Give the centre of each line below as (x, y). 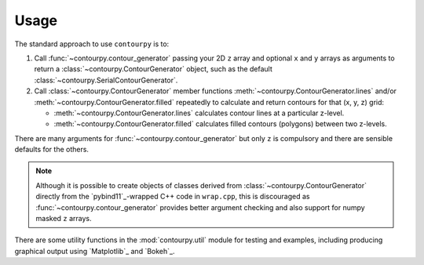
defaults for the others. (52, 150)
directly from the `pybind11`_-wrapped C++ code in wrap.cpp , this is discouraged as (173, 197)
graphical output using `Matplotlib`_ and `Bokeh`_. (95, 251)
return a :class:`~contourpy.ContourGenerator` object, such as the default (153, 69)
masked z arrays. (64, 219)
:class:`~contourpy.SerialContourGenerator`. (106, 80)
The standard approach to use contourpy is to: (92, 44)
